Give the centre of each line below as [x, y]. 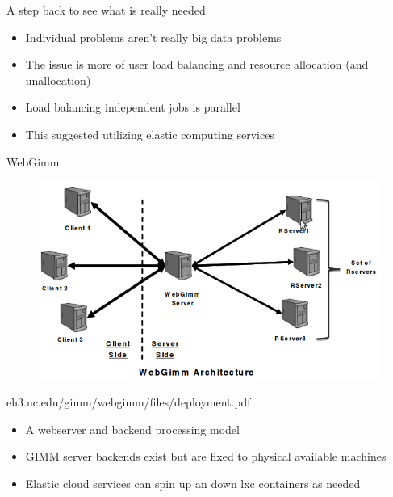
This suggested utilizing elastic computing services [150, 134]
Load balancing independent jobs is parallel [133, 107]
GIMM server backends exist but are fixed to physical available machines [206, 456]
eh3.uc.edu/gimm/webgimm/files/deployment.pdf [129, 402]
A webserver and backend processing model [132, 429]
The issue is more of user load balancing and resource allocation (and [197, 64]
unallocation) [58, 80]
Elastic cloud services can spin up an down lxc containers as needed [193, 483]
